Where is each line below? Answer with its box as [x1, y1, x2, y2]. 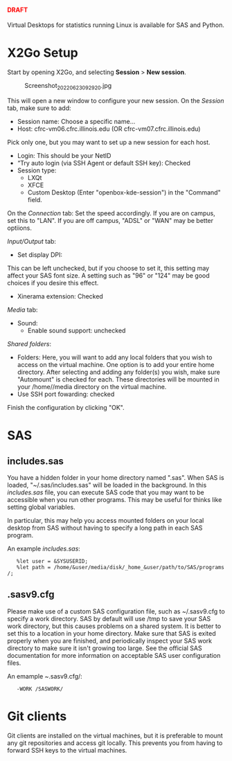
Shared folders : [7, 339, 52, 348]
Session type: [17, 166, 57, 174]
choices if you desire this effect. [7, 278, 99, 287]
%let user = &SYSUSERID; [16, 557, 89, 564]
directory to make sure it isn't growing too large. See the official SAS [7, 644, 202, 652]
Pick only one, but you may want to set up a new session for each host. [7, 138, 211, 146]
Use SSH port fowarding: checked [17, 390, 115, 398]
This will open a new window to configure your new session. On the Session [7, 96, 224, 105]
